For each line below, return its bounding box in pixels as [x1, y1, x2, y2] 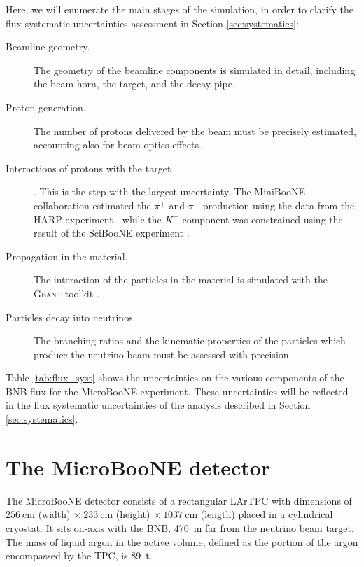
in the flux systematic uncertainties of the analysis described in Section [6, 398, 311, 412]
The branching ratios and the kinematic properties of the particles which [34, 333, 346, 348]
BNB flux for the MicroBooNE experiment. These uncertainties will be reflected [6, 384, 349, 398]
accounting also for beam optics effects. [34, 137, 202, 152]
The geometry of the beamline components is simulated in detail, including [34, 62, 356, 77]
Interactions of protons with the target [6, 160, 171, 175]
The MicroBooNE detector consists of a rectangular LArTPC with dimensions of [6, 493, 352, 507]
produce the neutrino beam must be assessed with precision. [34, 346, 292, 361]
